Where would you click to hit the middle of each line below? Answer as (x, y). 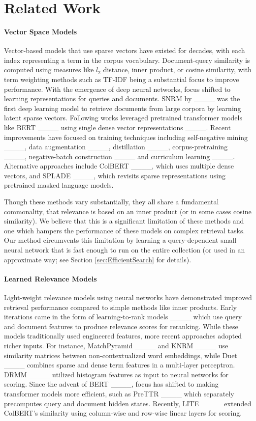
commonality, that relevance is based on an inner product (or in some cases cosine (128, 211)
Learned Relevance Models (50, 278)
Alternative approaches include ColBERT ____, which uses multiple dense (119, 166)
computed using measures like (49, 70)
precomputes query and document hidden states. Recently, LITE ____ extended (128, 403)
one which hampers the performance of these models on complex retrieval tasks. (125, 230)
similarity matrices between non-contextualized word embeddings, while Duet (121, 355)
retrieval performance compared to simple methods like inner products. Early (120, 307)
